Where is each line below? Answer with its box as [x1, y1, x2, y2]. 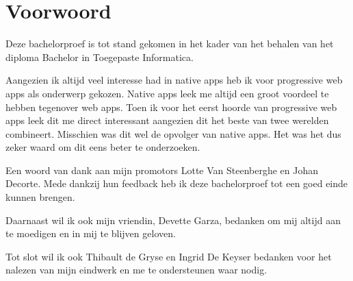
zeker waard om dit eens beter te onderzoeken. [5, 140, 200, 154]
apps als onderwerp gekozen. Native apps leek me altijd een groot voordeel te [5, 86, 329, 100]
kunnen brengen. [5, 190, 75, 204]
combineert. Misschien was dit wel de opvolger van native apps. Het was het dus [5, 126, 341, 140]
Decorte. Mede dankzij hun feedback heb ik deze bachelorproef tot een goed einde [5, 176, 348, 191]
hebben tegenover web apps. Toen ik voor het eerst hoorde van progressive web [5, 99, 337, 114]
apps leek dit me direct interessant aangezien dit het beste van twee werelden [5, 113, 329, 127]
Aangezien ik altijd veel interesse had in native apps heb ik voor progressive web [5, 73, 343, 87]
